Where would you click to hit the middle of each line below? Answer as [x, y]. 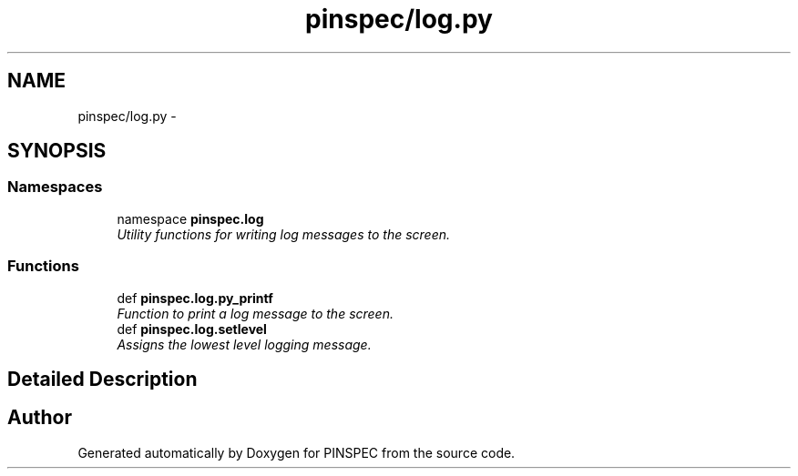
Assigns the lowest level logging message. [244, 344]
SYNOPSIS [57, 151]
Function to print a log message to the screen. [255, 313]
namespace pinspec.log [190, 218]
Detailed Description [102, 379]
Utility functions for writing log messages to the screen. [284, 234]
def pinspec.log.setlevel [192, 329]
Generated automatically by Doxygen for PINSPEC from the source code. [297, 452]
